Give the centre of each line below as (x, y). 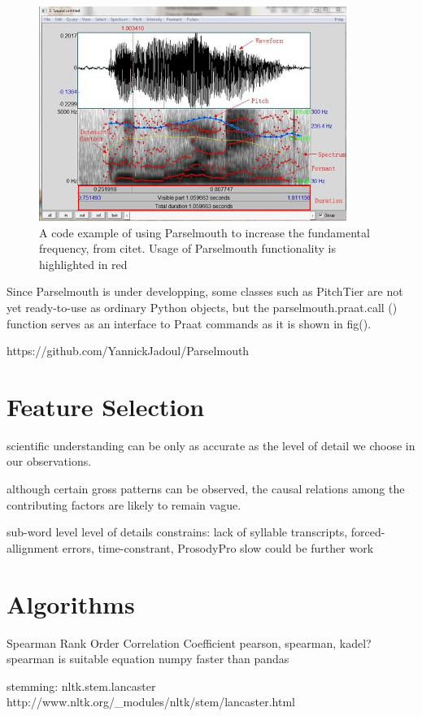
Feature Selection (106, 406)
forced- (368, 532)
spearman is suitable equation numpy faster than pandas (148, 659)
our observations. (49, 461)
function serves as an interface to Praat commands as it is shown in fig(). (189, 323)
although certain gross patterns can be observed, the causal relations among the (206, 489)
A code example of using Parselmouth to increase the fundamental (204, 232)
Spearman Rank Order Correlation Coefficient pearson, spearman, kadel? (189, 642)
